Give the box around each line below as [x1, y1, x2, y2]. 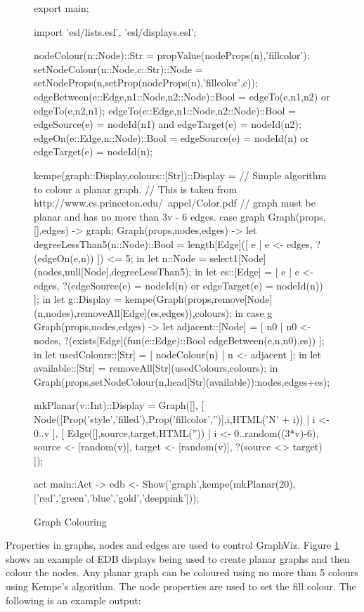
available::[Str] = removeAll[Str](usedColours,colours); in [34, 360, 278, 375]
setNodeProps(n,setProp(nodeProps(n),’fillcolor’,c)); [34, 75, 258, 90]
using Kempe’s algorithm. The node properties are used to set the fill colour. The [6, 578, 356, 593]
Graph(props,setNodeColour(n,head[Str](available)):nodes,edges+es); [34, 374, 330, 389]
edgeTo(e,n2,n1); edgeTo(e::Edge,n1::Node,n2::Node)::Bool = [34, 103, 297, 117]
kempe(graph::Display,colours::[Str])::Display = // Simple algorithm [34, 167, 327, 182]
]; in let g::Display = [34, 292, 122, 306]
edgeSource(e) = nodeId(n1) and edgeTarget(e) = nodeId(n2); [34, 117, 301, 131]
